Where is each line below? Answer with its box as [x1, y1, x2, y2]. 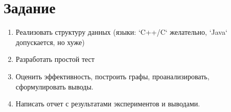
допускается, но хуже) [15, 36, 85, 47]
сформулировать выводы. [15, 81, 94, 92]
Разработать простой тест [15, 54, 95, 64]
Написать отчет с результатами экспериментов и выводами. [15, 98, 200, 109]
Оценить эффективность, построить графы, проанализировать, [15, 71, 210, 81]
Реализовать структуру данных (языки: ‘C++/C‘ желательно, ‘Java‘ [15, 27, 227, 37]
